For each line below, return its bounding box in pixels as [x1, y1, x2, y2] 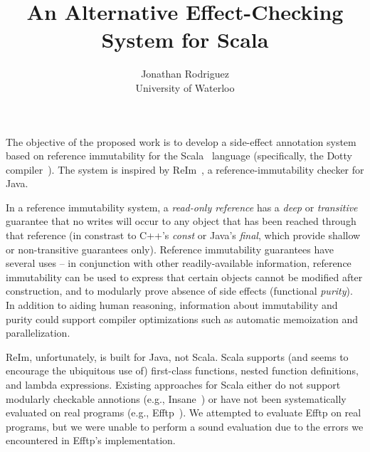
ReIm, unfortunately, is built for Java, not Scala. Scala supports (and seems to [6, 349, 349, 364]
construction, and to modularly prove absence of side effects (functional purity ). [6, 283, 353, 298]
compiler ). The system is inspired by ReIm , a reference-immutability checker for [6, 162, 364, 177]
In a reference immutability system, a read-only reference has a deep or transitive [6, 199, 358, 214]
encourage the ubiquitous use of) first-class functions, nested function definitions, [6, 363, 359, 378]
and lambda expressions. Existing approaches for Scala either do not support [6, 377, 341, 391]
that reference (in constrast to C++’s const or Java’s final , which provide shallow [6, 228, 361, 243]
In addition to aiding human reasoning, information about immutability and [6, 298, 338, 312]
